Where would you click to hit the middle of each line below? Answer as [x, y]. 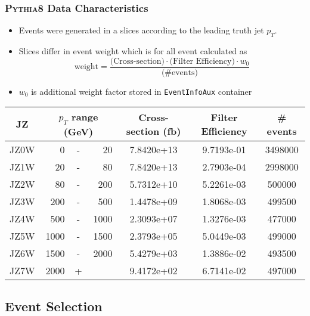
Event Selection [54, 306]
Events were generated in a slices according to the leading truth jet [141, 30]
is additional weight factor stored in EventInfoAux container [142, 91]
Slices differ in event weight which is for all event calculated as [133, 51]
